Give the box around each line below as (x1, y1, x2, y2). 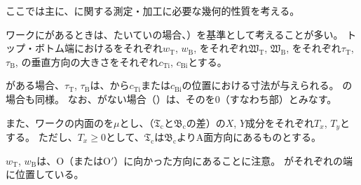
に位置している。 (6, 167, 84, 181)
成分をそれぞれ (245, 115, 315, 130)
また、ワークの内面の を (6, 115, 114, 130)
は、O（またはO (36, 153, 111, 167)
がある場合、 (6, 78, 64, 92)
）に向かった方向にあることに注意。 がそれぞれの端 (114, 153, 353, 167)
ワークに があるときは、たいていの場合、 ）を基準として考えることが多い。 (6, 27, 343, 41)
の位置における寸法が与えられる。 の (182, 78, 353, 92)
